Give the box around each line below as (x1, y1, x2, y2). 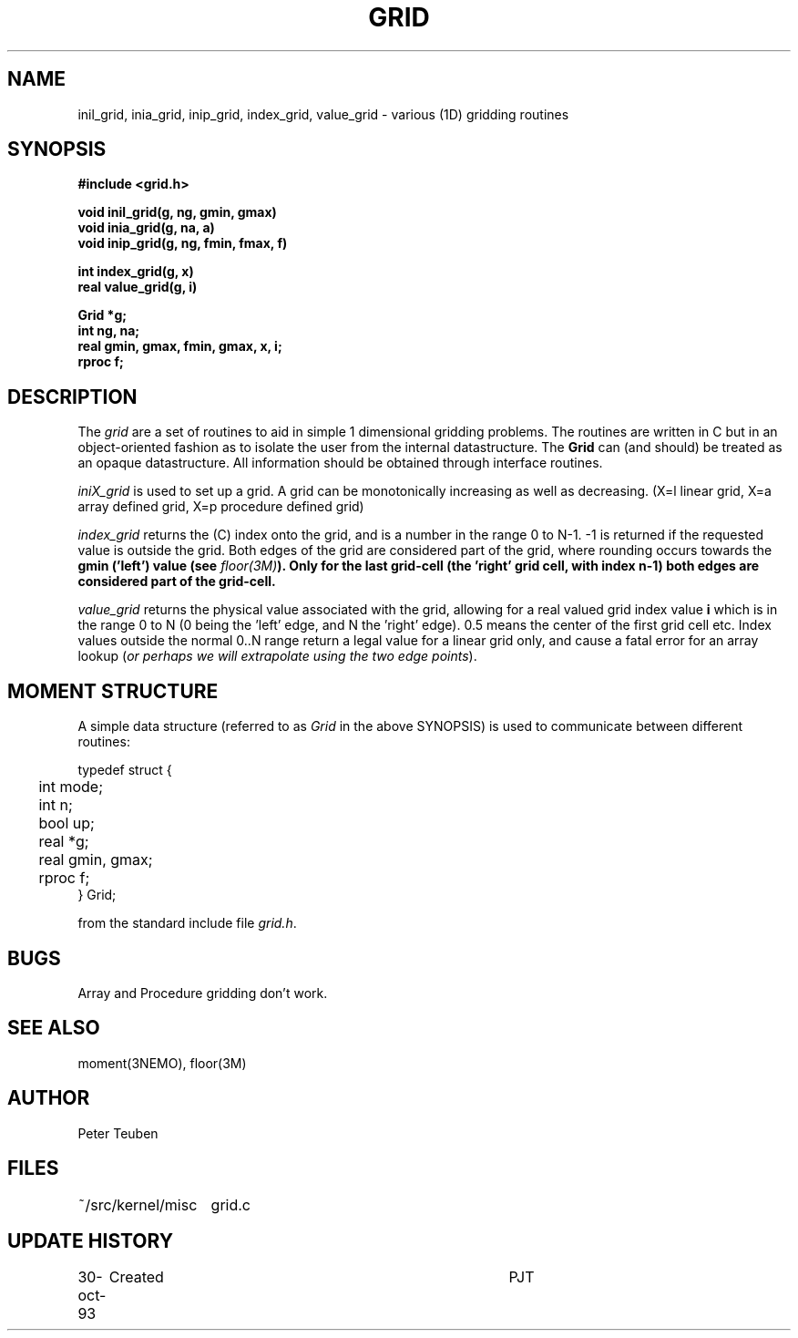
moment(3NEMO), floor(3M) (77, 1055, 247, 1071)
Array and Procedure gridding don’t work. (77, 984, 328, 1001)
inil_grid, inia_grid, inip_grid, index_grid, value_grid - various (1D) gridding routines (77, 106, 569, 122)
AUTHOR (7, 1086, 90, 1110)
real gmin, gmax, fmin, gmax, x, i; (77, 338, 282, 355)
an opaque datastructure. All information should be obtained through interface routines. (77, 455, 603, 471)
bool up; (38, 814, 95, 833)
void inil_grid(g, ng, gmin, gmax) (77, 204, 277, 221)
